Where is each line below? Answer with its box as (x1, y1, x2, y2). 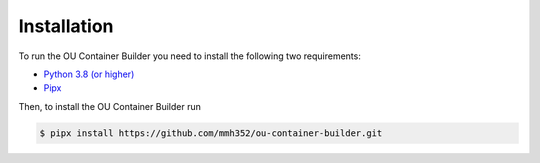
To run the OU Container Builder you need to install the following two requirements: (18, 50, 362, 62)
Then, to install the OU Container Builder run (18, 100, 202, 112)
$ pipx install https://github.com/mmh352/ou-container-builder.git (39, 127, 383, 139)
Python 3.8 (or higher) (43, 68, 135, 80)
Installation (18, 15, 114, 37)
